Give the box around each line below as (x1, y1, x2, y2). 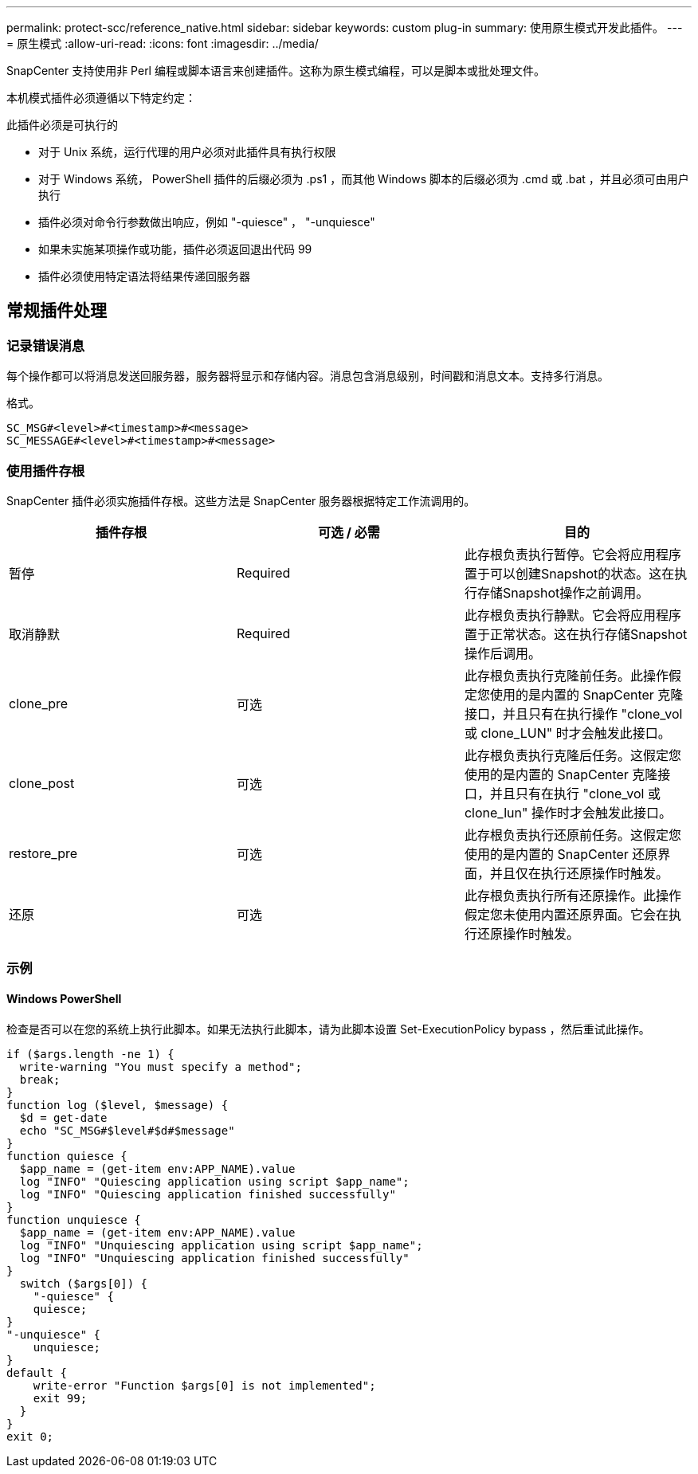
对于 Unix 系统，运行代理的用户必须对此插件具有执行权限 (38, 145, 336, 159)
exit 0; (6, 1429, 54, 1443)
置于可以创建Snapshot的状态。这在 (464, 565, 675, 582)
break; (19, 1072, 61, 1086)
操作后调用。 (464, 645, 541, 661)
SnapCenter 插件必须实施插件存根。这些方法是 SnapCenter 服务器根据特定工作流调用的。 (6, 493, 476, 508)
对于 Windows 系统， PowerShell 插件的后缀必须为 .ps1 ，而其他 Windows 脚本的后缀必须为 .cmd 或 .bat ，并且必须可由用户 (38, 172, 689, 186)
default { (6, 1366, 67, 1379)
